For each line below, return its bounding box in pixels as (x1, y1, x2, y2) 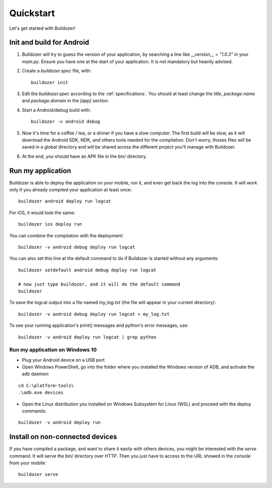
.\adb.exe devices (18, 390, 64, 395)
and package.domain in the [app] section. (22, 98, 109, 104)
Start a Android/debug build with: (22, 107, 91, 113)
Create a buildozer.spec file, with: (22, 68, 92, 74)
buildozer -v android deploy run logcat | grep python (18, 334, 157, 340)
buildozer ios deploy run (18, 222, 83, 227)
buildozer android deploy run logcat (18, 198, 112, 204)
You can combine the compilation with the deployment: (9, 232, 124, 239)
